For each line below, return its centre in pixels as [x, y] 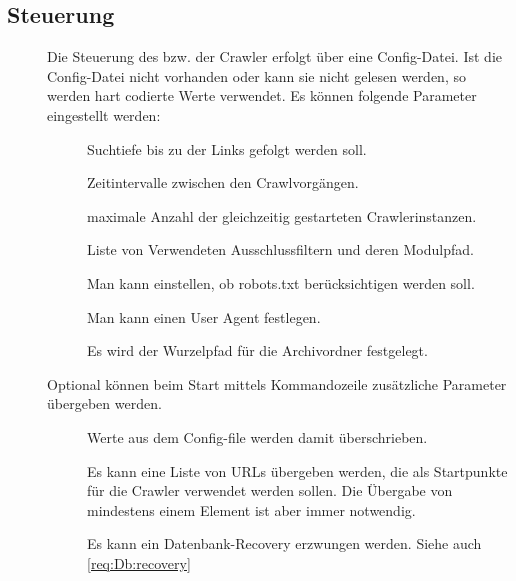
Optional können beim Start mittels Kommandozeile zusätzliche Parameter [277, 383]
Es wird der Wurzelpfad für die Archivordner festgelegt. [257, 350]
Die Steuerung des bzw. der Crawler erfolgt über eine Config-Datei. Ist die [274, 56]
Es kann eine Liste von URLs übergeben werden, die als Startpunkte [297, 470]
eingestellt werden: [104, 114]
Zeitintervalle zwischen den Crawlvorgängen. [223, 182]
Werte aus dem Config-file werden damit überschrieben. [257, 436]
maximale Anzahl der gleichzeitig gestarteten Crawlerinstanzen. [282, 215]
